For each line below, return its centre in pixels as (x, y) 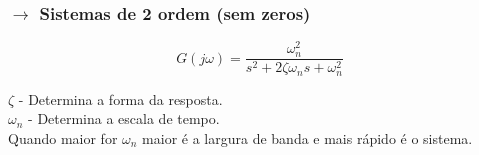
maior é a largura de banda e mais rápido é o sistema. (307, 138)
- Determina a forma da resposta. (120, 98)
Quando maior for (63, 138)
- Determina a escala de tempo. (124, 118)
